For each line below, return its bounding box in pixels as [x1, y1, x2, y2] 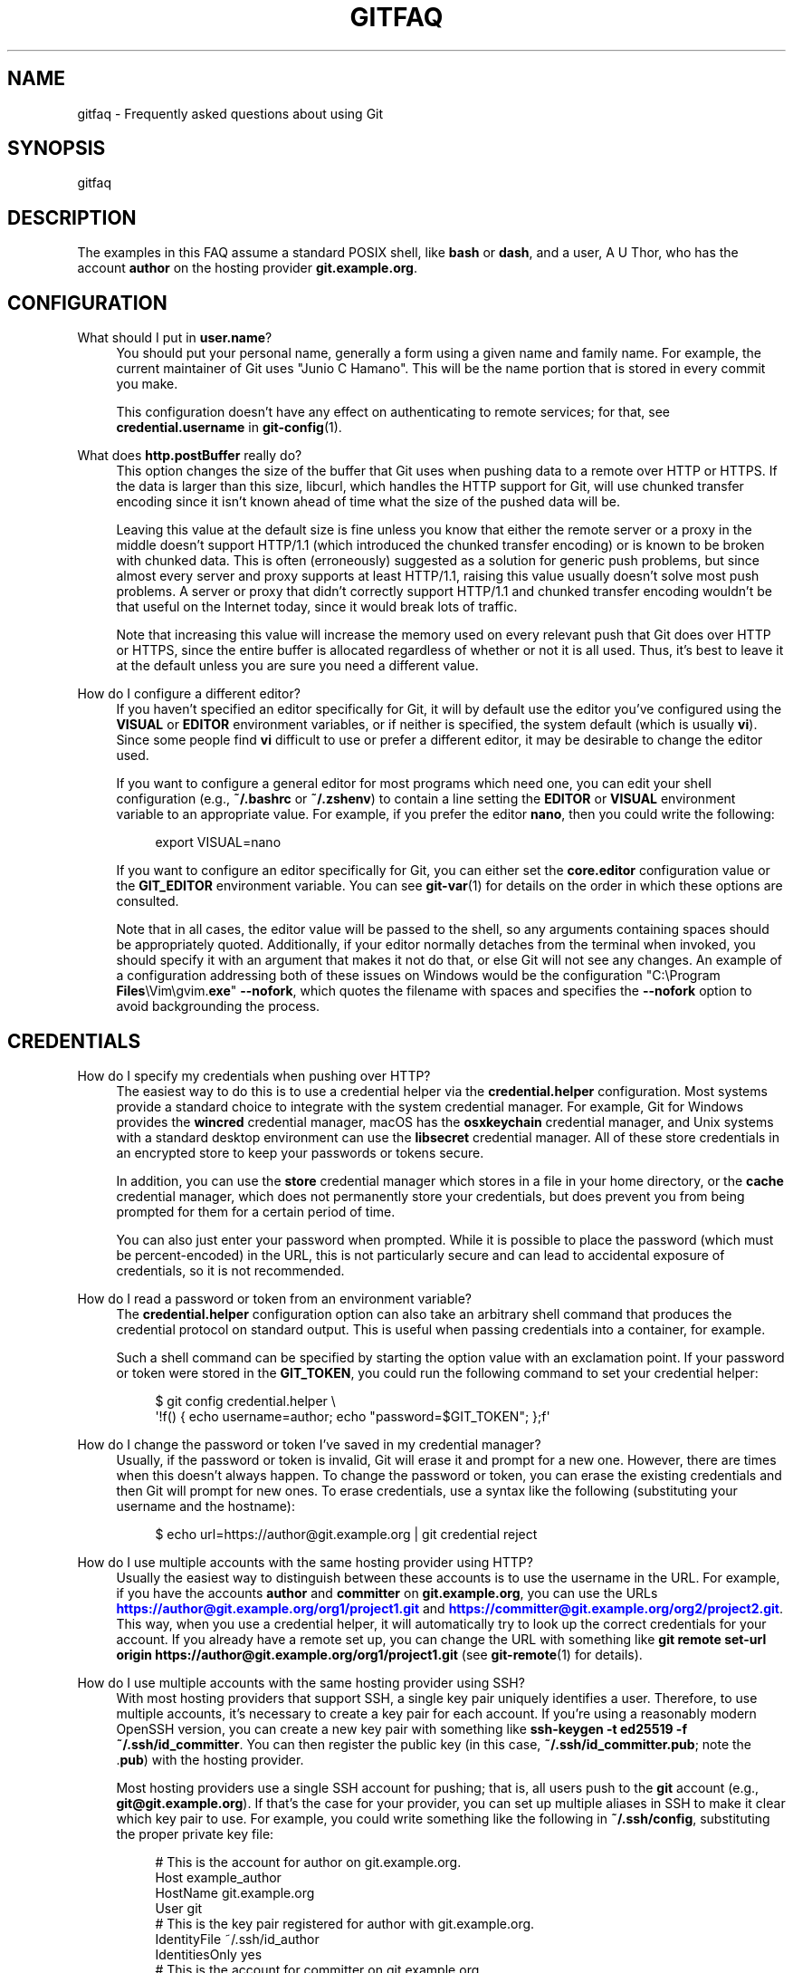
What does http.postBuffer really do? [77, 448, 302, 464]
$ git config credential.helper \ [155, 1392, 336, 1409]
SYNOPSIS [7, 137, 106, 160]
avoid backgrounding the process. [116, 998, 320, 1015]
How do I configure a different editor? [77, 686, 301, 702]
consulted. [116, 893, 179, 910]
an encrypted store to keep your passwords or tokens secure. [116, 1144, 484, 1160]
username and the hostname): [116, 1497, 295, 1514]
